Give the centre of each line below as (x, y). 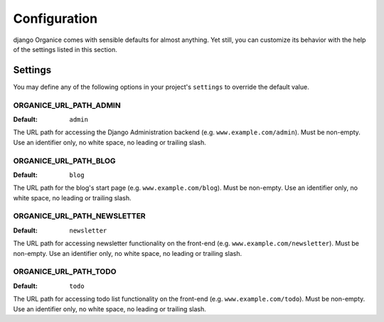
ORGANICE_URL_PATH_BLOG (65, 161)
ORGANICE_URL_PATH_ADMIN (67, 105)
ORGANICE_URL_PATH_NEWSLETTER (79, 216)
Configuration (55, 18)
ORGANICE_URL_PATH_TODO (65, 272)
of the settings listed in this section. (65, 49)
